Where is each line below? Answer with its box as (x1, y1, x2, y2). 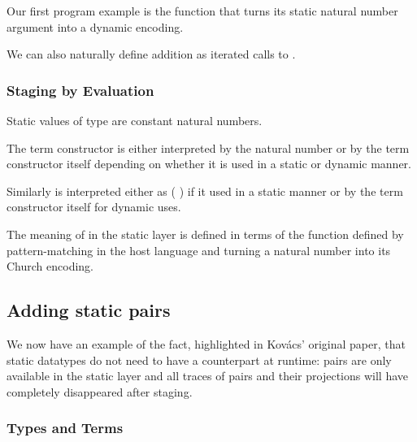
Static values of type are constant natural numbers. (7, 112, 263, 128)
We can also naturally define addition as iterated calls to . (7, 45, 296, 63)
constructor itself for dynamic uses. (7, 198, 181, 215)
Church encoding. (7, 258, 94, 275)
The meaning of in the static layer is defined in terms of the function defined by (7, 225, 404, 242)
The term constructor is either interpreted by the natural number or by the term (7, 139, 410, 156)
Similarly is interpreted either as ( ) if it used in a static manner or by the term (7, 182, 403, 199)
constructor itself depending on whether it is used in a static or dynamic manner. (7, 155, 411, 172)
